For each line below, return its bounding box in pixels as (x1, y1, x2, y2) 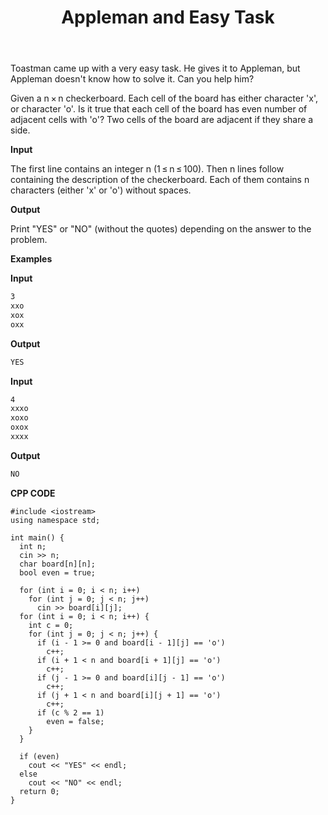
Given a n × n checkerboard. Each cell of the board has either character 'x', (10, 92, 319, 105)
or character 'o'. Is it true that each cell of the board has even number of (10, 103, 308, 115)
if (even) (19, 751, 60, 761)
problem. (10, 234, 48, 246)
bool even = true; (19, 567, 97, 578)
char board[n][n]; (19, 559, 97, 569)
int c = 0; (28, 620, 74, 630)
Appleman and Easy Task (61, 6, 275, 29)
